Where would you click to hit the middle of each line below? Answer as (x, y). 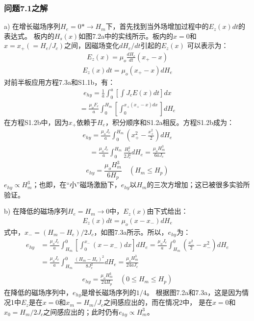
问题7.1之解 (26, 8)
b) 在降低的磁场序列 (36, 211)
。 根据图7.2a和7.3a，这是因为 (194, 292)
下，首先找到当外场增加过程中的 (157, 26)
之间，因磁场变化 (92, 45)
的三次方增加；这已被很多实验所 (198, 185)
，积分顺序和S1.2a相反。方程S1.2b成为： (170, 122)
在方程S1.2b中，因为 (36, 122)
